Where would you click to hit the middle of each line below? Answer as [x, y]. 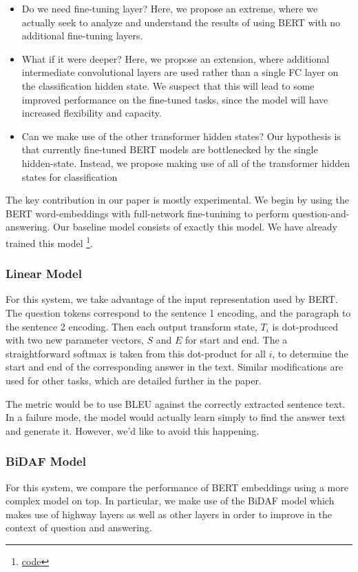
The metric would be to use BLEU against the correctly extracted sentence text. [176, 403]
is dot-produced [305, 326]
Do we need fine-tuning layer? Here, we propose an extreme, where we [170, 8]
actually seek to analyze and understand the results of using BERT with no [181, 22]
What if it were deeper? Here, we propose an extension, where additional [176, 58]
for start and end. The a [236, 340]
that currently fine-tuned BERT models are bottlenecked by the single [170, 149]
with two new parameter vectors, [75, 340]
